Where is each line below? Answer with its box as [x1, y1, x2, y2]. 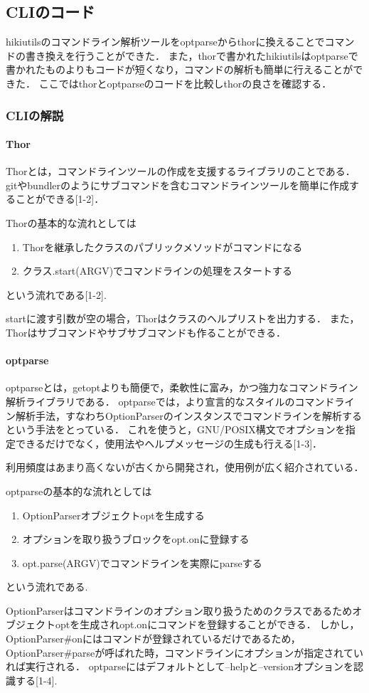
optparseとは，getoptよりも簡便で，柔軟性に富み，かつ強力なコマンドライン [6, 380, 358, 395]
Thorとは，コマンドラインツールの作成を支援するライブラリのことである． [6, 164, 355, 179]
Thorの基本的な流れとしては [6, 216, 137, 230]
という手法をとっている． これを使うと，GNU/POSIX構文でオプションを [6, 422, 346, 437]
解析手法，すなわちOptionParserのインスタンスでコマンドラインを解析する [15, 408, 363, 423]
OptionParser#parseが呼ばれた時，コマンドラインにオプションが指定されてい [6, 645, 363, 660]
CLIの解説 [6, 106, 64, 124]
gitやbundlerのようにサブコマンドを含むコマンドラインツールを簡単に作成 [6, 177, 350, 192]
